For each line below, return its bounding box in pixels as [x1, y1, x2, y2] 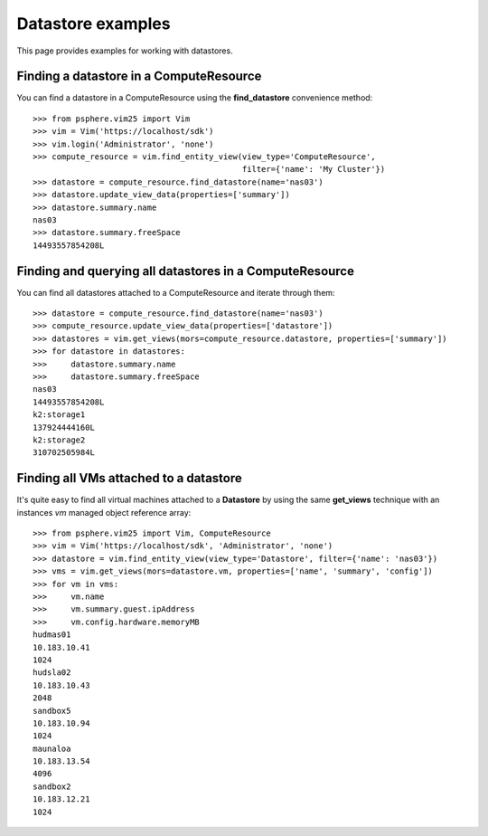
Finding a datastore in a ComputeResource [16, 69, 262, 84]
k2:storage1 [33, 410, 86, 420]
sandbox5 [33, 706, 71, 716]
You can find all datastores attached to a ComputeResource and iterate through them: [16, 287, 335, 298]
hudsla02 [33, 668, 71, 678]
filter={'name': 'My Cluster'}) [241, 164, 386, 175]
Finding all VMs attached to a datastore [16, 470, 243, 486]
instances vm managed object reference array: [16, 507, 192, 518]
